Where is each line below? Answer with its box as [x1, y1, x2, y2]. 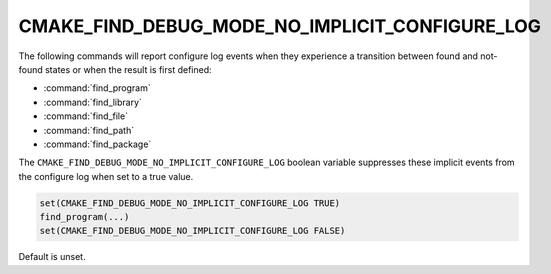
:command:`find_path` [43, 124, 135, 136]
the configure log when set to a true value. [18, 170, 194, 182]
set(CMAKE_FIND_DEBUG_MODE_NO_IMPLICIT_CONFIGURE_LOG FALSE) [39, 225, 346, 237]
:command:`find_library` [43, 96, 142, 108]
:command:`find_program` [43, 82, 151, 94]
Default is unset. [18, 251, 86, 263]
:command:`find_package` [43, 138, 152, 150]
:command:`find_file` [43, 110, 129, 122]
